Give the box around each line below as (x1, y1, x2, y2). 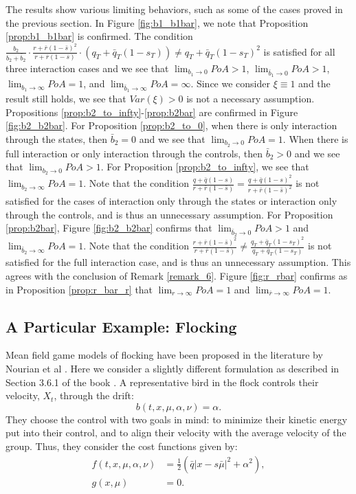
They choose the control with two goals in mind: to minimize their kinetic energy (5, 412, 348, 426)
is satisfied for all (263, 44, 335, 58)
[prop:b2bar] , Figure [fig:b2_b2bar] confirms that (5, 221, 212, 235)
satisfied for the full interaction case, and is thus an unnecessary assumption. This (5, 255, 351, 269)
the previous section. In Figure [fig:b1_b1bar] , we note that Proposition (5, 15, 309, 30)
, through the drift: (54, 388, 134, 403)
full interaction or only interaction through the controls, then (5, 146, 263, 160)
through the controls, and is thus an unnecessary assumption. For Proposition (5, 207, 333, 221)
